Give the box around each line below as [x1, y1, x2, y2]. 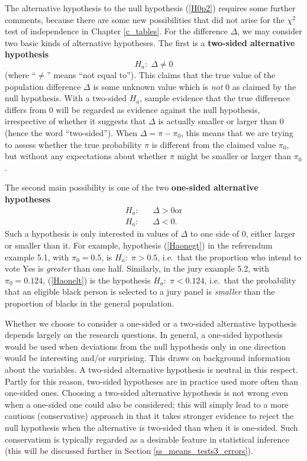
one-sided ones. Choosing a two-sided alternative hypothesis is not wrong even [5, 386, 288, 399]
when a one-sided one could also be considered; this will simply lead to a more [5, 398, 289, 410]
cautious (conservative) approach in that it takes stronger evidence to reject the [5, 410, 294, 422]
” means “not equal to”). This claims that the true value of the [47, 68, 276, 80]
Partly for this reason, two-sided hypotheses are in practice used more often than [5, 375, 298, 387]
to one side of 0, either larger [190, 227, 295, 240]
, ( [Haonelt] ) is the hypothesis [43, 273, 151, 286]
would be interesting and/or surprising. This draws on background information [5, 352, 290, 364]
